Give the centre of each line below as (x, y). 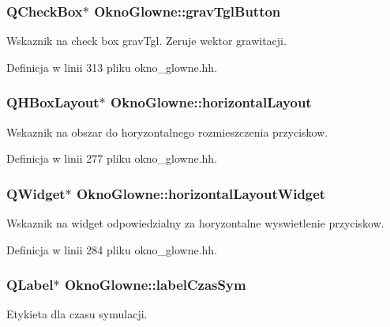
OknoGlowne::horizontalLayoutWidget (201, 193)
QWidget (36, 193)
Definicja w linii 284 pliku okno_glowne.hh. (112, 249)
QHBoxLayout (53, 102)
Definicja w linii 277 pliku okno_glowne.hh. (112, 158)
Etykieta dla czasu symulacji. (77, 314)
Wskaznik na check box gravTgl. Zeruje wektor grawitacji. (146, 41)
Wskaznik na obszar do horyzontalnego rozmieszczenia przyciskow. (167, 132)
